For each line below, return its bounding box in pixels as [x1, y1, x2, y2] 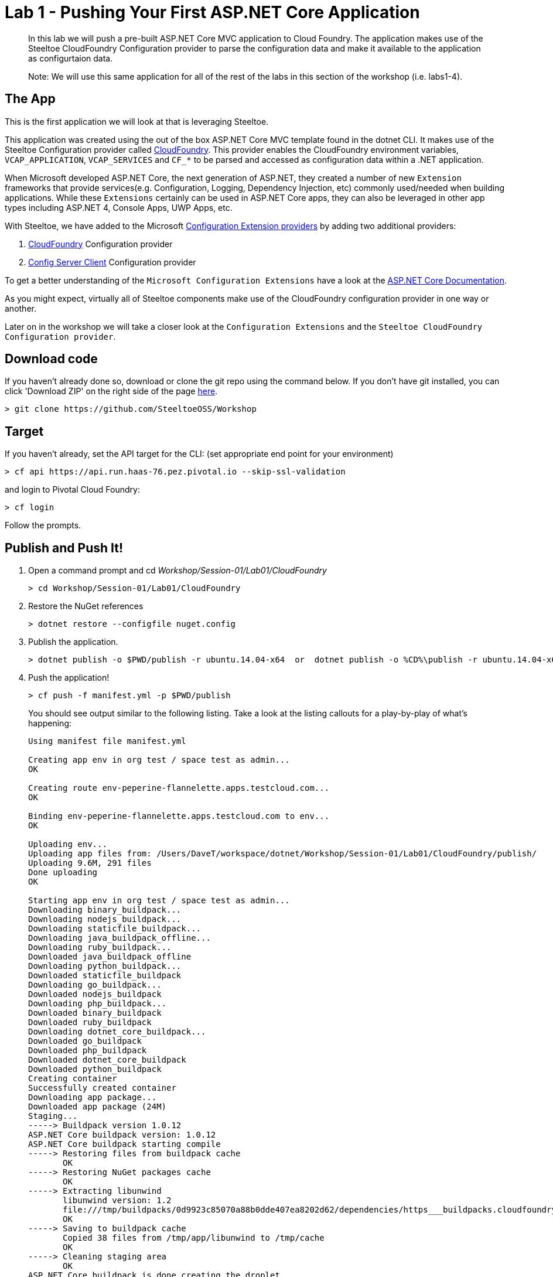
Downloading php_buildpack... [28, 999, 167, 1009]
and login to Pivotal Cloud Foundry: [5, 484, 140, 495]
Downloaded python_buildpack [28, 1064, 162, 1074]
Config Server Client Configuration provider [28, 257, 196, 267]
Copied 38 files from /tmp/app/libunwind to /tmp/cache [63, 1233, 325, 1243]
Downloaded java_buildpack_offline [28, 952, 192, 962]
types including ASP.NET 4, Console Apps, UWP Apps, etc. [5, 202, 233, 213]
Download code [5, 351, 98, 367]
